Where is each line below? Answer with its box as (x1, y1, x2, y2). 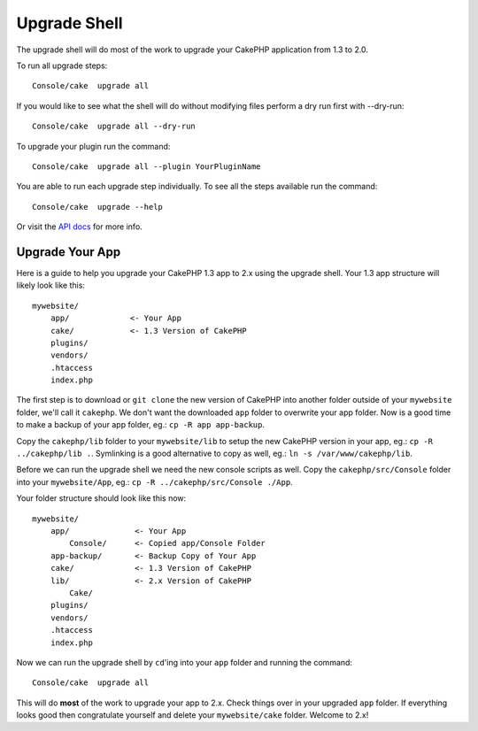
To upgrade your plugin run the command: (16, 141, 171, 151)
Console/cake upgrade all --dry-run (32, 121, 197, 132)
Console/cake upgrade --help (32, 202, 164, 212)
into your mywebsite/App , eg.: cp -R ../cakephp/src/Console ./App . (16, 476, 293, 487)
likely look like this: (16, 280, 86, 291)
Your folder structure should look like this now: (16, 493, 187, 504)
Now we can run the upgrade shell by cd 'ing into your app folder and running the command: (16, 657, 353, 667)
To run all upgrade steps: (16, 60, 108, 71)
